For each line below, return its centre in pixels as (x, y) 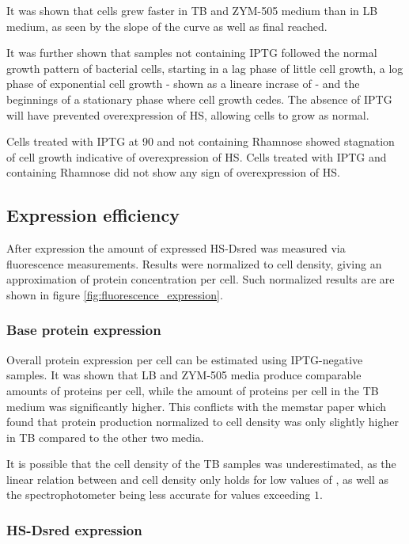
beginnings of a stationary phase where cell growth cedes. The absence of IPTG (199, 99)
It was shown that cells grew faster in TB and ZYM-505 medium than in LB (192, 10)
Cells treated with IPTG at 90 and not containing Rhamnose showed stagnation (201, 141)
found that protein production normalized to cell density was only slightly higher (203, 422)
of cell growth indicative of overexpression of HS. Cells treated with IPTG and (197, 156)
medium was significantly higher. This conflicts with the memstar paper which (196, 406)
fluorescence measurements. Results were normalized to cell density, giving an (194, 263)
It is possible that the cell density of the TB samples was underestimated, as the (201, 464)
